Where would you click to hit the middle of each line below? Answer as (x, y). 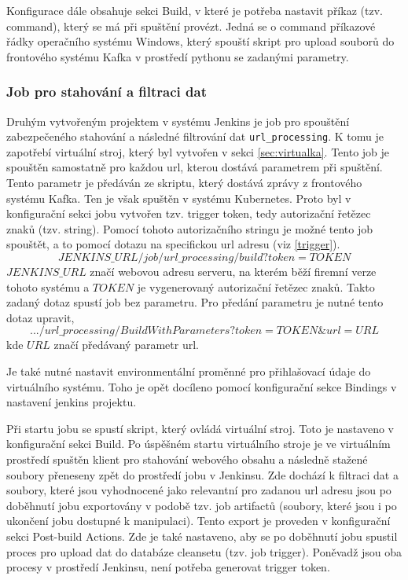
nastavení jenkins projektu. (72, 402)
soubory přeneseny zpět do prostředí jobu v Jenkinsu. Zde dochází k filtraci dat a (202, 474)
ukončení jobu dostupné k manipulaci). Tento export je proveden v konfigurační (198, 521)
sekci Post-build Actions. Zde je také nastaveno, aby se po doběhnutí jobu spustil (202, 536)
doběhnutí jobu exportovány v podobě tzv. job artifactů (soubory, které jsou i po (202, 505)
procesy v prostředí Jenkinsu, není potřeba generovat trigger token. (168, 567)
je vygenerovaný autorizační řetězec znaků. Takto (256, 286)
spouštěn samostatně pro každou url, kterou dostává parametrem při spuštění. (195, 167)
